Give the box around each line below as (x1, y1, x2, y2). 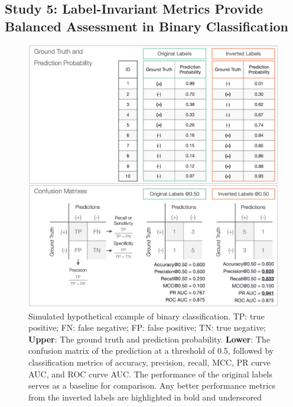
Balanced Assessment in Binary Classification (5, 17, 288, 35)
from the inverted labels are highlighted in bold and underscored (28, 390, 262, 403)
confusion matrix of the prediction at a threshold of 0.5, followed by (28, 344, 274, 357)
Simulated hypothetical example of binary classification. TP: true (28, 309, 265, 322)
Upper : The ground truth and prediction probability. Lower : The (28, 332, 271, 345)
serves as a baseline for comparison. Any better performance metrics (28, 379, 275, 392)
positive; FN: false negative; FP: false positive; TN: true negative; (28, 321, 266, 334)
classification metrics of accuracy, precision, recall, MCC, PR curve (28, 356, 271, 369)
